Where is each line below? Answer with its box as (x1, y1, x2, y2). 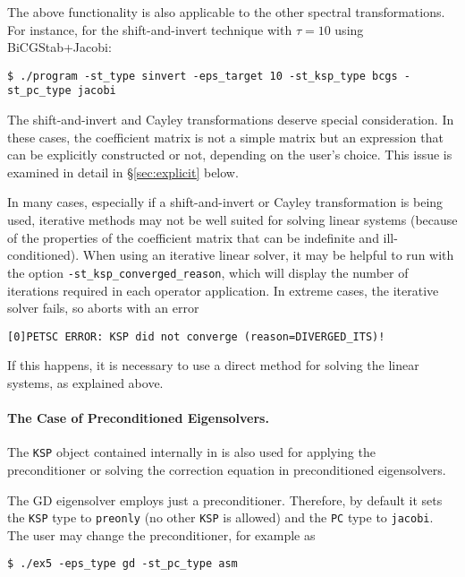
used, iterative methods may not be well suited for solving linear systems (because (7, 211, 458, 229)
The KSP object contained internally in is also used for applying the (7, 443, 376, 461)
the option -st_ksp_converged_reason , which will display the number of (7, 263, 409, 281)
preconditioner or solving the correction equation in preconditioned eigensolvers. (7, 460, 446, 478)
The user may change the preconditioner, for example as (7, 525, 316, 544)
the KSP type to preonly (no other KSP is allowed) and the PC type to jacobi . (7, 508, 434, 527)
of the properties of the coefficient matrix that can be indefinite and (7, 228, 379, 246)
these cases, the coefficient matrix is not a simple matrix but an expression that (7, 127, 444, 146)
